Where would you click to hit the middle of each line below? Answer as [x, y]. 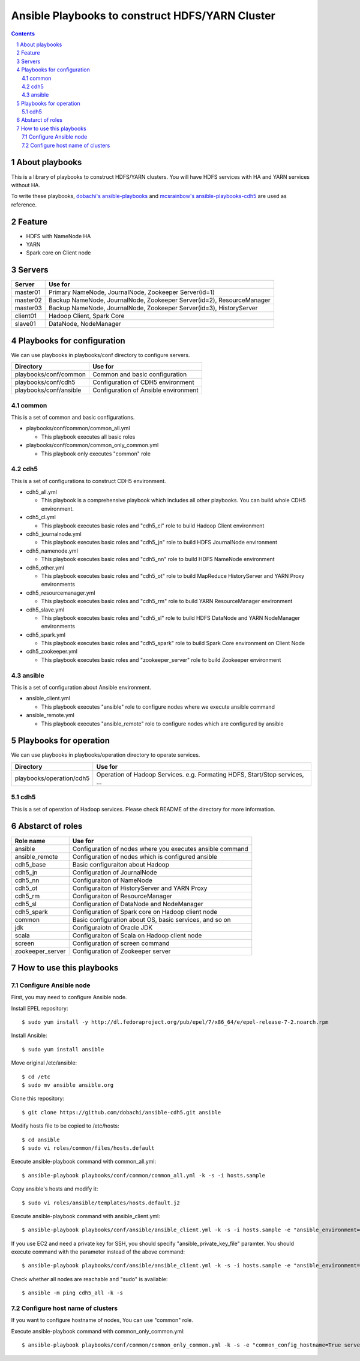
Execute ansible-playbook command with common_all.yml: [84, 1162]
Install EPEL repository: [40, 1008]
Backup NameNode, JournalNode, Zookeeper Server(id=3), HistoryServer [153, 308]
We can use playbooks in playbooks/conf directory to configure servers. [100, 355]
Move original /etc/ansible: [44, 1063]
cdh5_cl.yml [41, 517]
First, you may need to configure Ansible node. [69, 997]
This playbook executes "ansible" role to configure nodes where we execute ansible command [158, 707]
